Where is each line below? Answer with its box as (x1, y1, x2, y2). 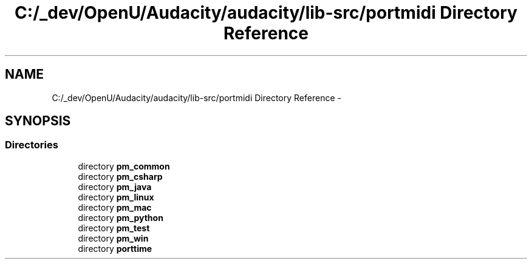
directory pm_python (78, 212, 163, 223)
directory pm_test (78, 222, 150, 233)
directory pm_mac (78, 202, 152, 213)
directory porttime (78, 243, 152, 254)
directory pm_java (78, 181, 152, 192)
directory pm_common (78, 160, 170, 171)
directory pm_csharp (78, 171, 163, 182)
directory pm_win (78, 233, 149, 243)
